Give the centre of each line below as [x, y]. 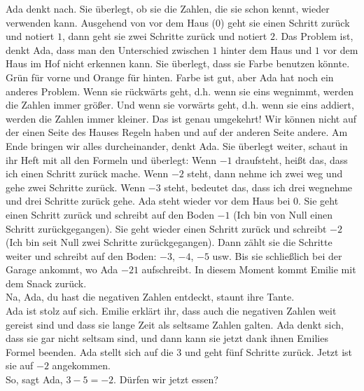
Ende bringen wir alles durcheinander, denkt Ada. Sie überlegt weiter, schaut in [177, 145]
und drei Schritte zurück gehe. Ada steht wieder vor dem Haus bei [148, 201]
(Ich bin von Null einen [283, 214]
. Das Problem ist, [314, 36]
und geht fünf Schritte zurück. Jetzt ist [268, 351]
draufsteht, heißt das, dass [292, 159]
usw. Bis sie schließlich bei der [277, 255]
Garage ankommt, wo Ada [62, 269]
